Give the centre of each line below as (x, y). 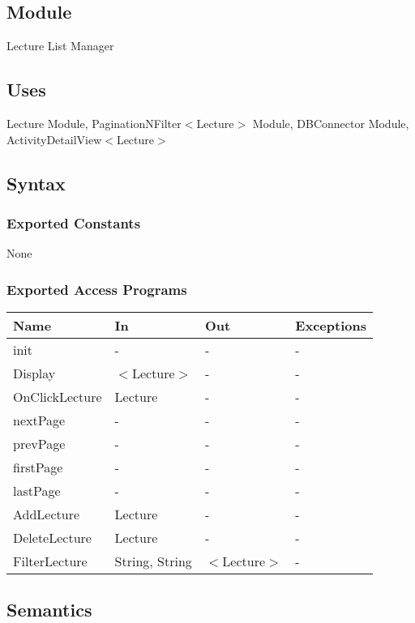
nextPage (39, 420)
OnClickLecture (58, 397)
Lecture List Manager (60, 46)
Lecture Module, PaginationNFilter (94, 123)
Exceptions (331, 325)
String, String (153, 561)
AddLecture (47, 514)
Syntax (36, 183)
